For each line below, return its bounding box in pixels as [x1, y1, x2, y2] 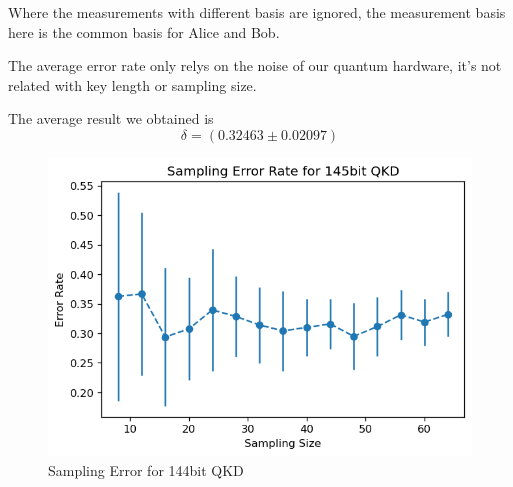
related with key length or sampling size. [8, 74, 257, 95]
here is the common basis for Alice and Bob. [8, 21, 280, 42]
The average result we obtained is [8, 108, 214, 129]
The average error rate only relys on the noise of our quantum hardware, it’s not [8, 55, 502, 76]
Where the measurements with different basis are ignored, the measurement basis [8, 2, 506, 22]
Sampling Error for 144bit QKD [48, 460, 244, 481]
